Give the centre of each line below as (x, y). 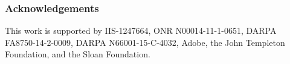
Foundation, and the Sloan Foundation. (78, 54)
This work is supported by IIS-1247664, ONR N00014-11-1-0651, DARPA (141, 30)
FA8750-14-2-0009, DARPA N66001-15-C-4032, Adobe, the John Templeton (145, 42)
